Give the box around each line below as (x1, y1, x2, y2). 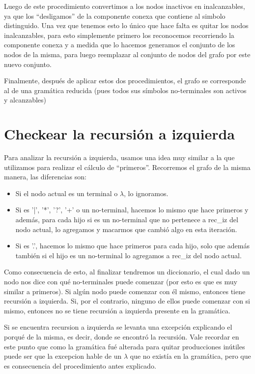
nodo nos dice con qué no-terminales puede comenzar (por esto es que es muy (4, 276, 237, 286)
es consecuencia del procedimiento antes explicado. (4, 360, 156, 371)
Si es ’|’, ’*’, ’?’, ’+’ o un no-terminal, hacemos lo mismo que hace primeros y (15, 204, 249, 215)
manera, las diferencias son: (4, 171, 86, 182)
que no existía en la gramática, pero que (130, 351, 251, 361)
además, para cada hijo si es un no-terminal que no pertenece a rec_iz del (15, 214, 238, 225)
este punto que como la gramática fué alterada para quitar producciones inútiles (4, 341, 245, 351)
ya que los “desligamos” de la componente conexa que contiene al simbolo (4, 10, 226, 21)
